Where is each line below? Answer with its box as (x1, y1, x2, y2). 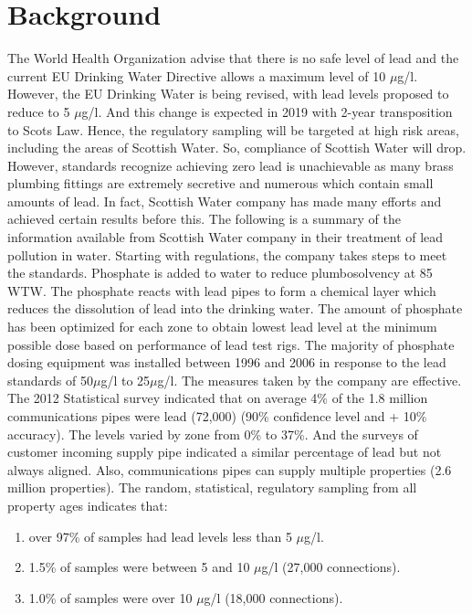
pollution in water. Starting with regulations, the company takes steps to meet (7, 245, 447, 264)
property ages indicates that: (7, 495, 168, 514)
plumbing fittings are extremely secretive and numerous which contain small (7, 174, 434, 193)
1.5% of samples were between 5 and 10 (28, 557, 250, 577)
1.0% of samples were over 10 (28, 588, 193, 607)
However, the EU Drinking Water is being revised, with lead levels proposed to (7, 84, 449, 103)
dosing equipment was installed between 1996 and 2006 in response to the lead (7, 353, 446, 372)
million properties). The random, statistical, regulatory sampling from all (7, 478, 417, 497)
